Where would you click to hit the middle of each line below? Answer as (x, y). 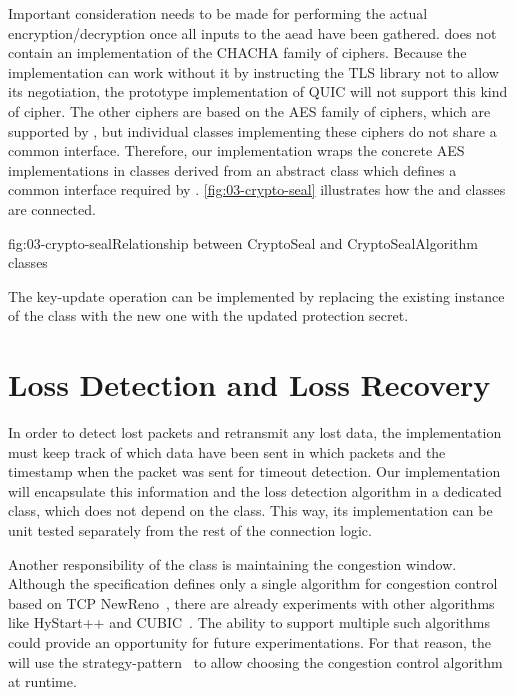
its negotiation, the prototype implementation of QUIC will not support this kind (258, 91)
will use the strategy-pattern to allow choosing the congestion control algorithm (255, 661)
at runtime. (42, 681)
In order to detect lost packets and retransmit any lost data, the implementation (255, 432)
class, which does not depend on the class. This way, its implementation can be (250, 510)
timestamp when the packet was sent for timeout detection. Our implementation (254, 471)
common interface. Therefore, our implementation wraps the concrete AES (236, 150)
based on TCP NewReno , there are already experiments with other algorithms (251, 602)
